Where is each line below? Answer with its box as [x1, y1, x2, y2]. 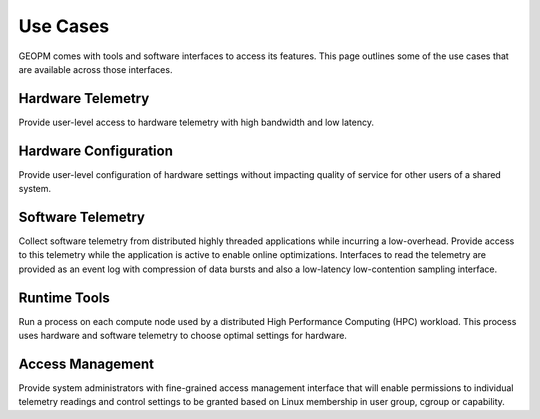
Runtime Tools [18, 289, 110, 306]
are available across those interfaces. [18, 63, 173, 75]
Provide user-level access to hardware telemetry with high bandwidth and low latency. [18, 116, 375, 128]
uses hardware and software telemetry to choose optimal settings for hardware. [18, 330, 347, 342]
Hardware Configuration [18, 142, 174, 159]
